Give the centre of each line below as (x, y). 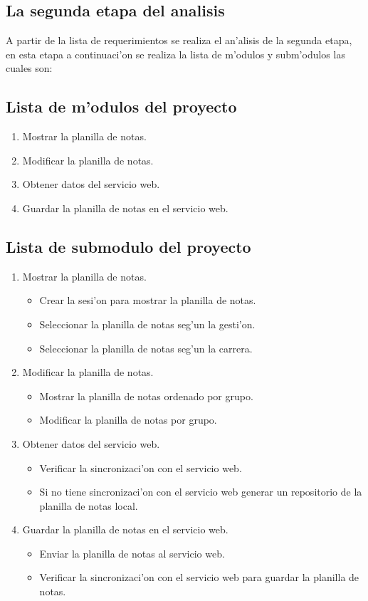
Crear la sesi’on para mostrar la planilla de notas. (148, 300)
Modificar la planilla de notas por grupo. (128, 420)
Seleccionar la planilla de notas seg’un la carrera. (146, 348)
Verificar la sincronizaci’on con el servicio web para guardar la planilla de (199, 577)
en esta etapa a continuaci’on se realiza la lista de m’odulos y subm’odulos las (175, 54)
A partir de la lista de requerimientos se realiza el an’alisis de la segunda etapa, (179, 40)
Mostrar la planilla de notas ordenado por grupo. (146, 396)
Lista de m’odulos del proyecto (121, 106)
